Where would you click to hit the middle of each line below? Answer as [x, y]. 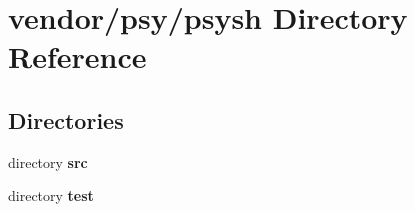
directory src [48, 161]
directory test [51, 195]
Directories [66, 119]
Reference [77, 56]
